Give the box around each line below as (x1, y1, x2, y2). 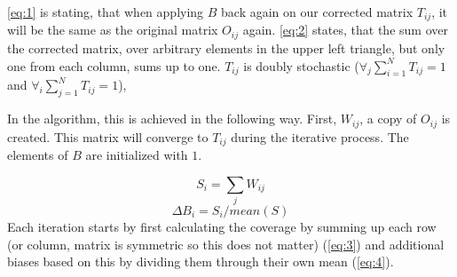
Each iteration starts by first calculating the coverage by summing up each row (7, 217, 437, 235)
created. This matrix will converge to (7, 127, 209, 146)
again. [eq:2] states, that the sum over (242, 20, 448, 39)
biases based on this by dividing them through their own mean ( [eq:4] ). (7, 252, 394, 271)
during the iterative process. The (231, 127, 409, 146)
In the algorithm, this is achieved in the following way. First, (7, 109, 337, 128)
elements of (7, 146, 68, 163)
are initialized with (85, 146, 188, 163)
